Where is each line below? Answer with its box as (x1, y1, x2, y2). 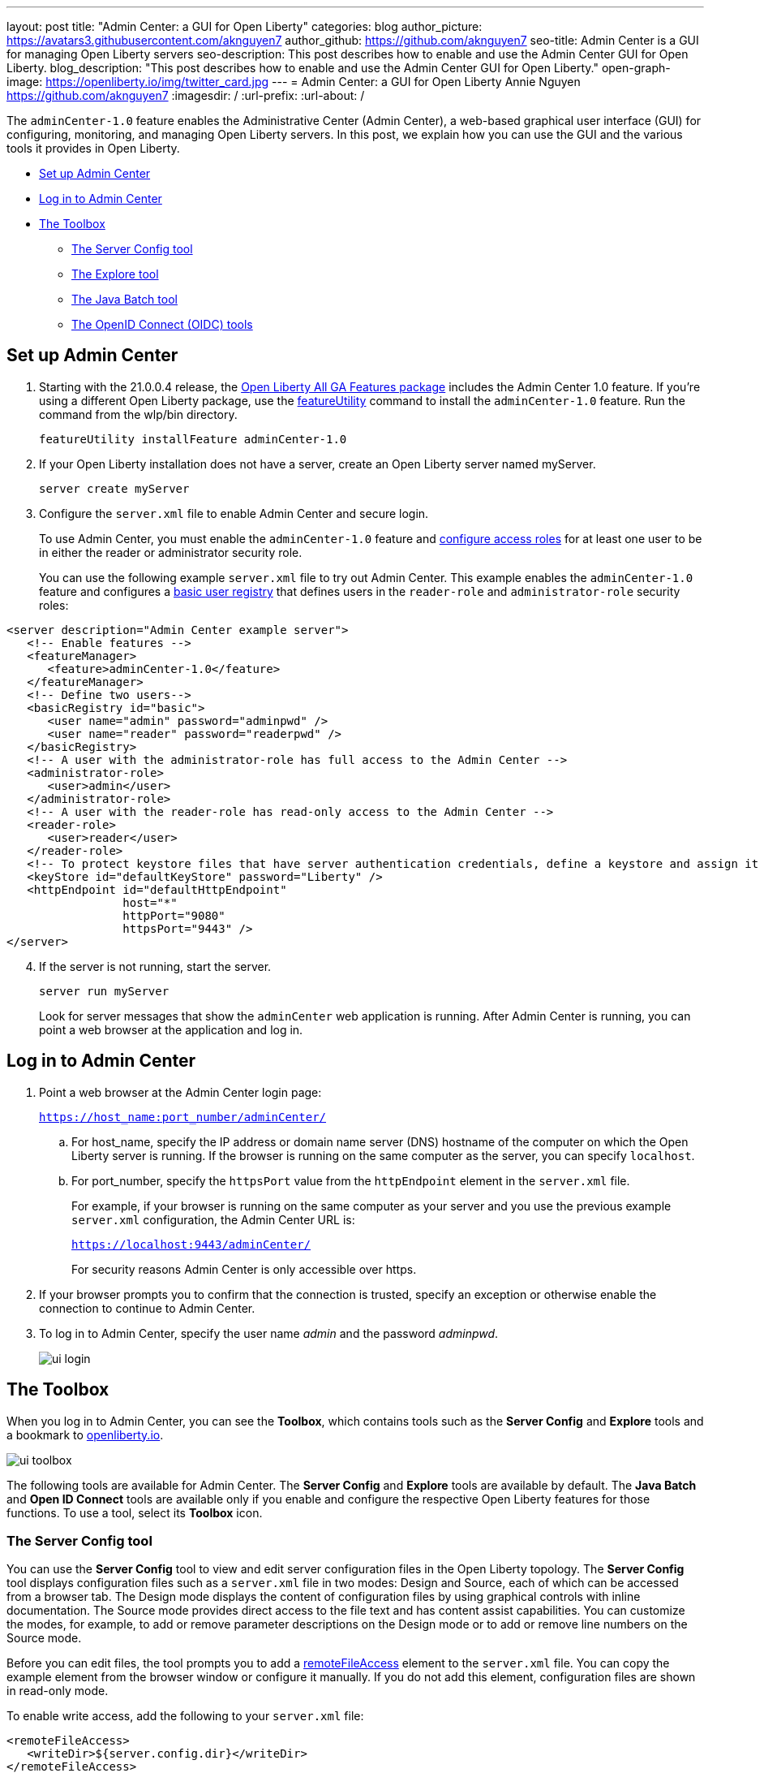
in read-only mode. (6, 1684, 109, 1698)
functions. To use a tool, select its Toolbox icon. (6, 1505, 263, 1520)
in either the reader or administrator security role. (39, 545, 303, 559)
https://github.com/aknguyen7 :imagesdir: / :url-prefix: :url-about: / (6, 88, 365, 102)
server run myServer (39, 984, 170, 998)
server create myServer (39, 481, 190, 495)
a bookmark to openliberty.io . (6, 1427, 164, 1442)
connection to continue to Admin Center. (39, 1301, 255, 1315)
